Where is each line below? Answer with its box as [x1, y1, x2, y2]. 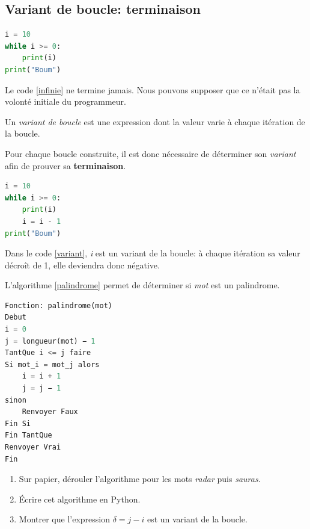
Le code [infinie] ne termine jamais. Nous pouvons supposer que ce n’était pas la [5, 83, 300, 96]
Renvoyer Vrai [5, 443, 61, 452]
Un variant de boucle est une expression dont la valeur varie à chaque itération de [5, 115, 305, 128]
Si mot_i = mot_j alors [5, 360, 100, 369]
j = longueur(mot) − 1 [5, 336, 96, 345]
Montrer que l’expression [19, 513, 110, 525]
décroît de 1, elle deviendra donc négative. [5, 258, 160, 271]
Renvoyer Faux [22, 407, 78, 416]
